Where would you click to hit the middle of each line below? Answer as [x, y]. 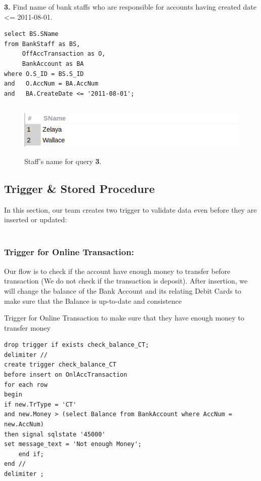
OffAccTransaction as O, [64, 54]
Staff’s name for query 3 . [63, 161]
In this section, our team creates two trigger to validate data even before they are [130, 209]
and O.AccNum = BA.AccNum [51, 84]
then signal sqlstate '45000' [55, 434]
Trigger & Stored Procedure [79, 188]
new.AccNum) [24, 425]
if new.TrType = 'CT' [40, 404]
